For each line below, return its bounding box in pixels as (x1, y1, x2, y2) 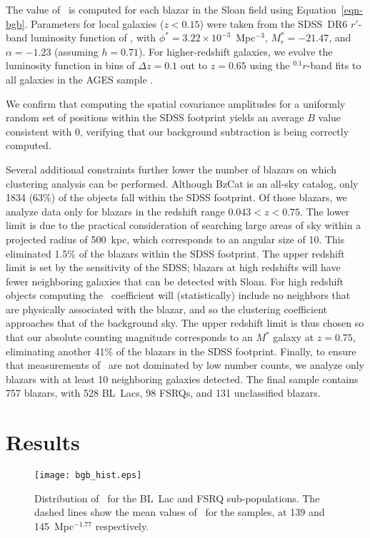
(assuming (54, 44, 99, 59)
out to (180, 58, 208, 73)
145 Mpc (34, 519, 74, 533)
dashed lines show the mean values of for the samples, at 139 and (34, 504, 325, 519)
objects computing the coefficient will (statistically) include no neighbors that (6, 288, 351, 303)
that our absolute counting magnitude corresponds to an (6, 330, 253, 345)
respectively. (95, 519, 149, 533)
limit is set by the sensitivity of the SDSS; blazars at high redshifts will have (6, 260, 341, 275)
